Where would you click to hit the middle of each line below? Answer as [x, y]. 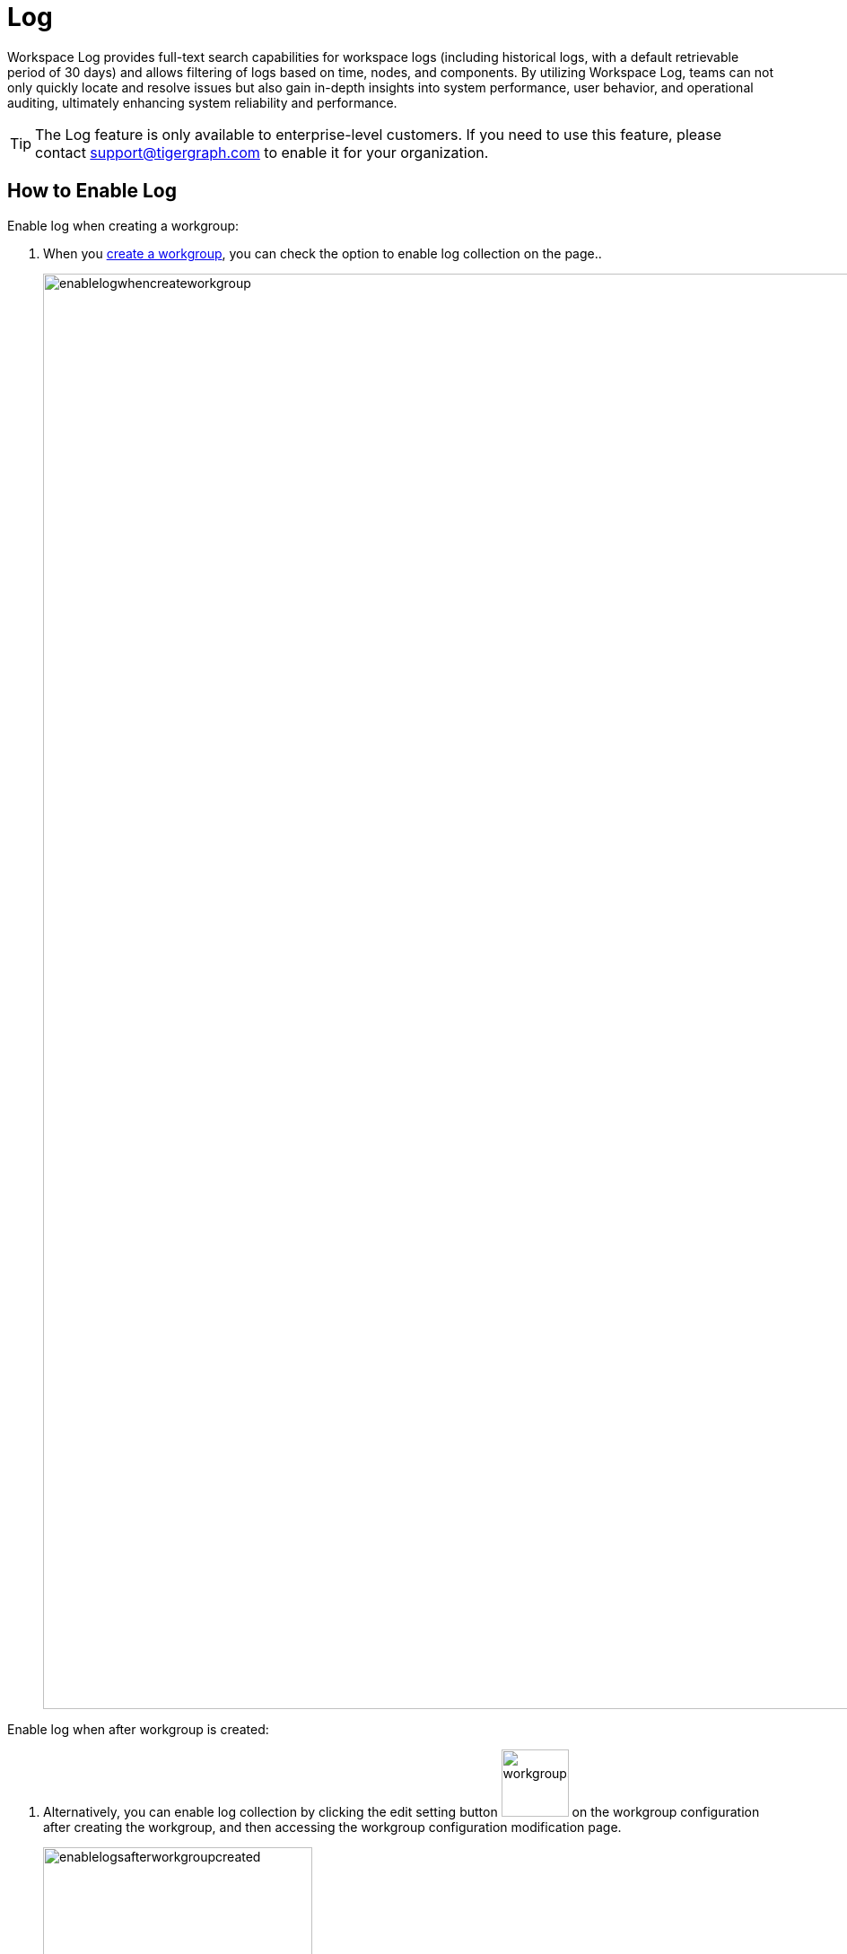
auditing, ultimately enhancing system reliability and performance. [202, 102]
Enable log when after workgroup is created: [138, 1729]
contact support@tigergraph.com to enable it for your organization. [262, 152]
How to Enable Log [92, 191]
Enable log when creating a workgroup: [123, 225]
